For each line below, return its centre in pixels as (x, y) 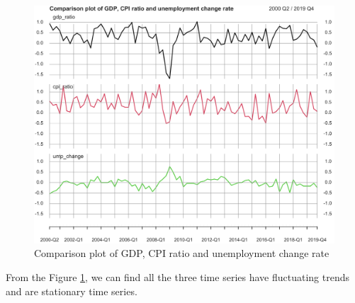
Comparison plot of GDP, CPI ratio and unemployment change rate (182, 253)
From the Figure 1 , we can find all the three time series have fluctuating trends (177, 276)
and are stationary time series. (72, 291)
